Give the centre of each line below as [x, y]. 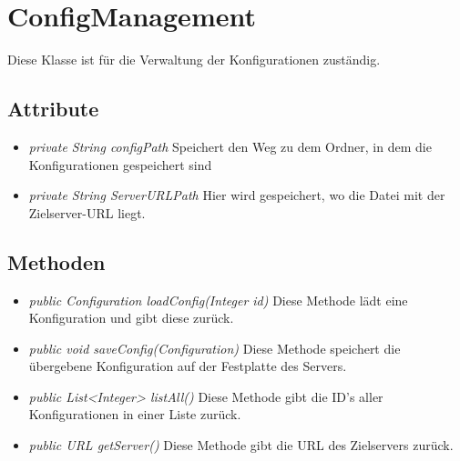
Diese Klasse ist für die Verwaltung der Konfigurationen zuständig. [194, 60]
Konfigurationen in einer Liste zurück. [135, 414]
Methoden [56, 261]
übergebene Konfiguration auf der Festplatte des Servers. [188, 366]
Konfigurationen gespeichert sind [120, 164]
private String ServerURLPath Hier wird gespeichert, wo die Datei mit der [237, 195]
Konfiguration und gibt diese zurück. [131, 318]
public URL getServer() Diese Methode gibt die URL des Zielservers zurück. [241, 445]
